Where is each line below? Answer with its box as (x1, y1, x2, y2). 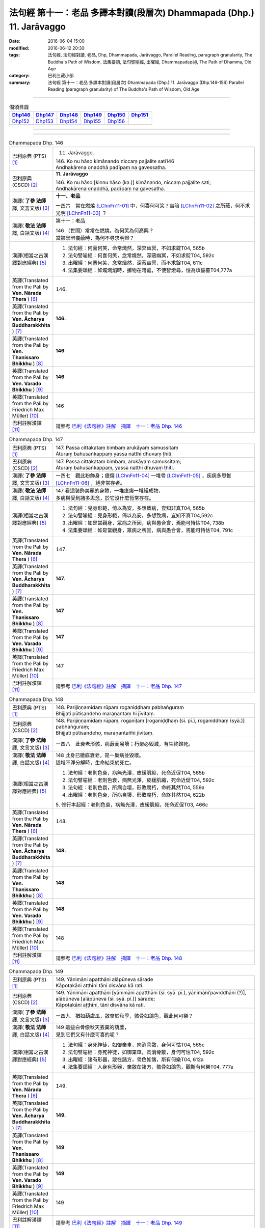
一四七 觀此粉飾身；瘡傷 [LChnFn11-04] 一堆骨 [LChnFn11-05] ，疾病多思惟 (55, 472, 232, 479)
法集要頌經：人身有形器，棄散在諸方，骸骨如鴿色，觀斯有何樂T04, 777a (68, 1063, 234, 1070)
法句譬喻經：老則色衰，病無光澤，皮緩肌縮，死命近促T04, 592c (68, 777, 214, 783)
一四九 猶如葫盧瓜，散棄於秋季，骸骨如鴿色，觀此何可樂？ (55, 1012, 193, 1019)
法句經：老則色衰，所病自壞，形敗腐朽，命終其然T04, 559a (68, 784, 205, 791)
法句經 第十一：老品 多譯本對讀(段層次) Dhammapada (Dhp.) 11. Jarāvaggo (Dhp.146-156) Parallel (48, 79, 244, 85)
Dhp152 (12, 118, 29, 125)
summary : (9, 79, 31, 85)
